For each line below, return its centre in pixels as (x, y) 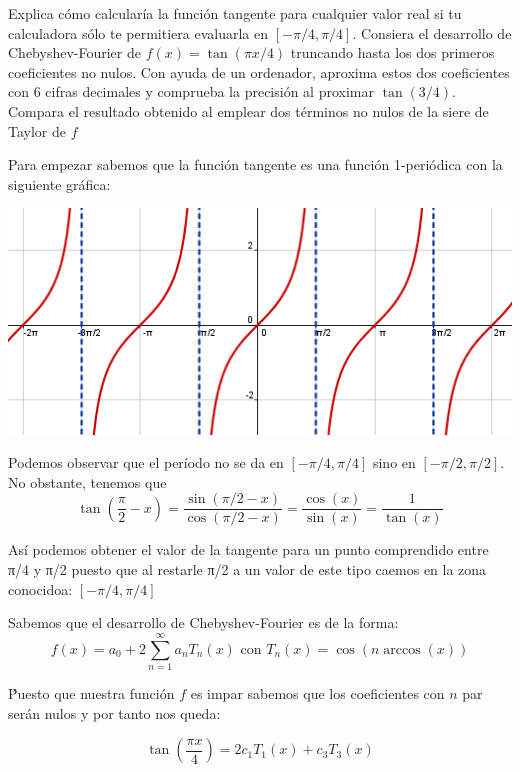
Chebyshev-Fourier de (74, 52)
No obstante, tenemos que (87, 481)
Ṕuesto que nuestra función (91, 692)
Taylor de (37, 130)
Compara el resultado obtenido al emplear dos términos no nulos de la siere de (248, 110)
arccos (402, 649)
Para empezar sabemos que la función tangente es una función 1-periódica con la (255, 164)
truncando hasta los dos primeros (392, 52)
